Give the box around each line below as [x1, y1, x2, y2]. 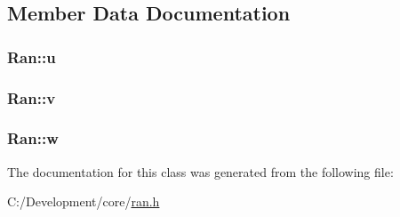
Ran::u [7, 45, 56, 68]
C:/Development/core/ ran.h [7, 192, 160, 211]
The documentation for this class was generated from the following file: [7, 162, 394, 181]
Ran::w [7, 127, 59, 149]
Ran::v [7, 86, 56, 108]
